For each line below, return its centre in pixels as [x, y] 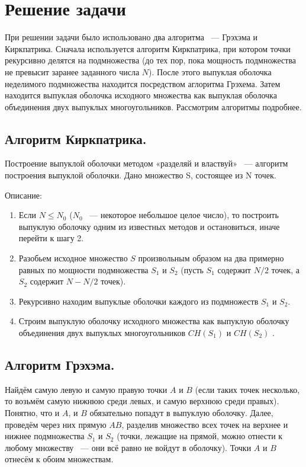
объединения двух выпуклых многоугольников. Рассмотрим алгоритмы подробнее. [153, 106]
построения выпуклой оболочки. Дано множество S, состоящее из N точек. [141, 175]
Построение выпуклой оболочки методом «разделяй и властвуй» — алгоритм [146, 163]
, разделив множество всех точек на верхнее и [205, 424]
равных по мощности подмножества [83, 269]
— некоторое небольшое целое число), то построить [184, 215]
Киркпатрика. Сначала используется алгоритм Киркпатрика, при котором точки [148, 48]
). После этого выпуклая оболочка [210, 71]
